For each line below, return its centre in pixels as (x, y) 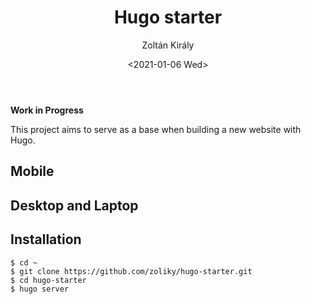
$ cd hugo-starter (48, 280)
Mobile (32, 171)
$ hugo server (40, 289)
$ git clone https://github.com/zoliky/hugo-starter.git (131, 271)
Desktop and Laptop (74, 205)
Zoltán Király (168, 45)
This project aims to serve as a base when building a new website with (156, 129)
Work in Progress (47, 110)
